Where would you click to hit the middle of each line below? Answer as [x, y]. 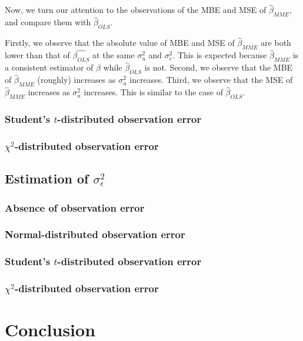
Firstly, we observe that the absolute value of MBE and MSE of [120, 43]
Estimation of [47, 178]
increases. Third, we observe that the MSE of [211, 80]
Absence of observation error [75, 207]
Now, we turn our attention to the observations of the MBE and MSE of [136, 10]
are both [276, 43]
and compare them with [48, 22]
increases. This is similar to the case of [153, 92]
